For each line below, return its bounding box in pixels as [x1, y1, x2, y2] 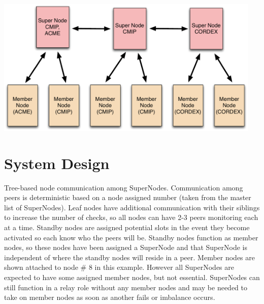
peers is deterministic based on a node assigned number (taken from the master [4, 192, 251, 203]
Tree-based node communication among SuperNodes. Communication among [4, 182, 243, 192]
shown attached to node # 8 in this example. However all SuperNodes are [4, 262, 234, 272]
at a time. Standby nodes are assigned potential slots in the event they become [4, 222, 250, 232]
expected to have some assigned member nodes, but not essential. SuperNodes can [4, 271, 260, 282]
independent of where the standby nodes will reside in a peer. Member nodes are [4, 252, 255, 262]
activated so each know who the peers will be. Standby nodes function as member [4, 232, 258, 242]
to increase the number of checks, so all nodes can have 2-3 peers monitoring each [4, 212, 258, 223]
